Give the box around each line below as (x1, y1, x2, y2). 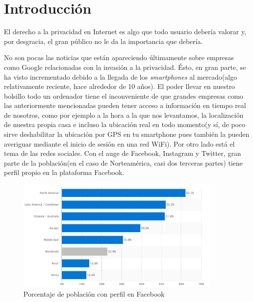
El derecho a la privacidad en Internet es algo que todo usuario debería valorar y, (4, 26, 246, 37)
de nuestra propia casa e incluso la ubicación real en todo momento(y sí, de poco (4, 119, 246, 129)
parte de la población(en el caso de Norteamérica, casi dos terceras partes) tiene (4, 157, 243, 168)
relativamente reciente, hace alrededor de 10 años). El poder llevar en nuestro (4, 81, 235, 91)
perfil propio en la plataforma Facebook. (4, 167, 124, 177)
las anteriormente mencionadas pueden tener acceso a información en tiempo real (4, 100, 246, 110)
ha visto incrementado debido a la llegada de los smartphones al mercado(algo (4, 71, 237, 82)
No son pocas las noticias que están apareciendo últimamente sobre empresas (4, 52, 234, 63)
